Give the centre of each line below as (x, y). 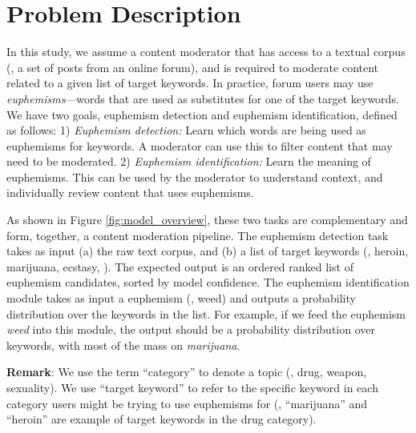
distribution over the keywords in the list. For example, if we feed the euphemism (206, 313)
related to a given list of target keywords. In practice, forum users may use (190, 83)
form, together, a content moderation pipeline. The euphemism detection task (198, 235)
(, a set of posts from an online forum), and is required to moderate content (193, 67)
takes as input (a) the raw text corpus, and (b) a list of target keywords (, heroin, (208, 251)
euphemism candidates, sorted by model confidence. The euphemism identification (208, 282)
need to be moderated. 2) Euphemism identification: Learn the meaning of (189, 161)
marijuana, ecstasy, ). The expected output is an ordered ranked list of (180, 266)
